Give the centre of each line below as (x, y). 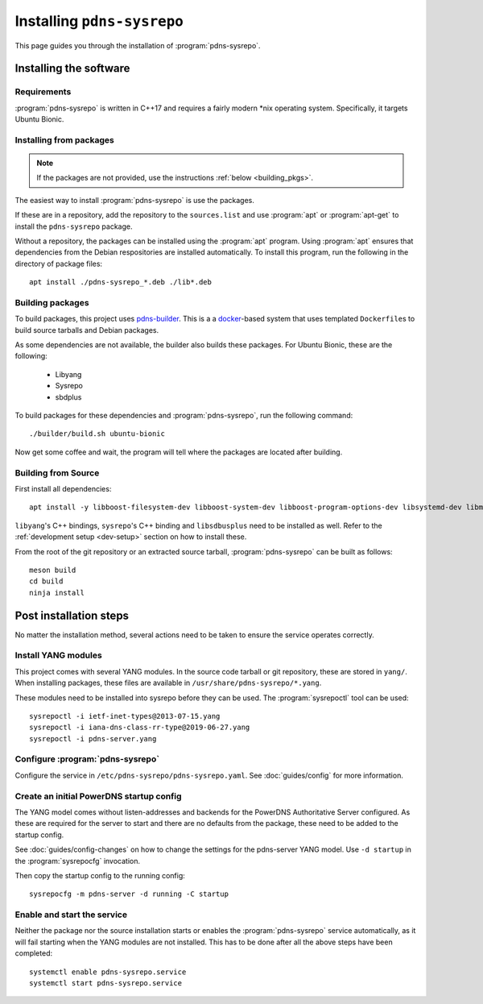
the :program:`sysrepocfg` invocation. (78, 861)
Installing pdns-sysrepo (99, 21)
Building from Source (57, 473)
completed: (33, 953)
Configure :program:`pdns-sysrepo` (87, 759)
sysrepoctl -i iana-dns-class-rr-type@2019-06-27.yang (140, 728)
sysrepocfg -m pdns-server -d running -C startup (129, 894)
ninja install (57, 593)
